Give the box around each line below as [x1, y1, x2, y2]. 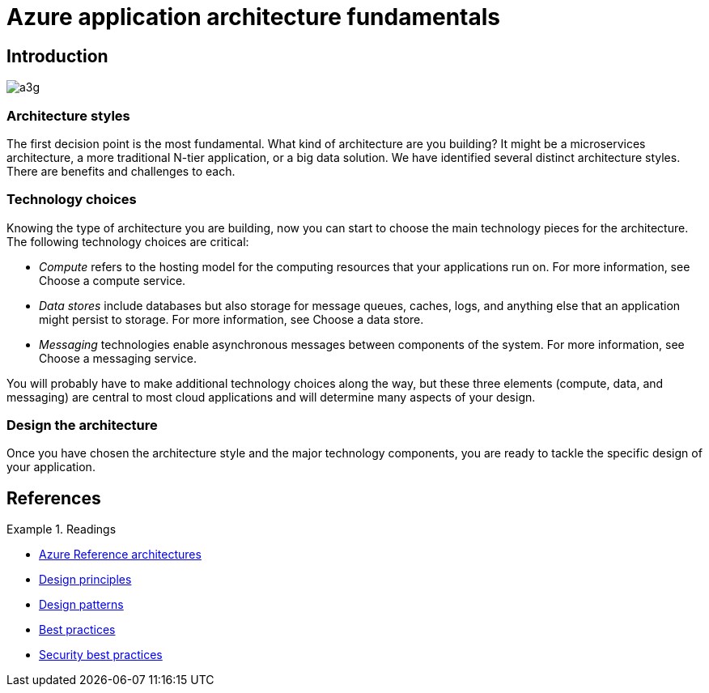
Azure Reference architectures [39, 547, 202, 562]
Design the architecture [6, 417, 158, 434]
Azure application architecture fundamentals [6, 3, 501, 31]
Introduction [6, 45, 108, 66]
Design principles [39, 572, 132, 587]
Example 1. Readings [6, 522, 117, 537]
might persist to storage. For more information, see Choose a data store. [39, 312, 424, 326]
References [6, 487, 101, 508]
